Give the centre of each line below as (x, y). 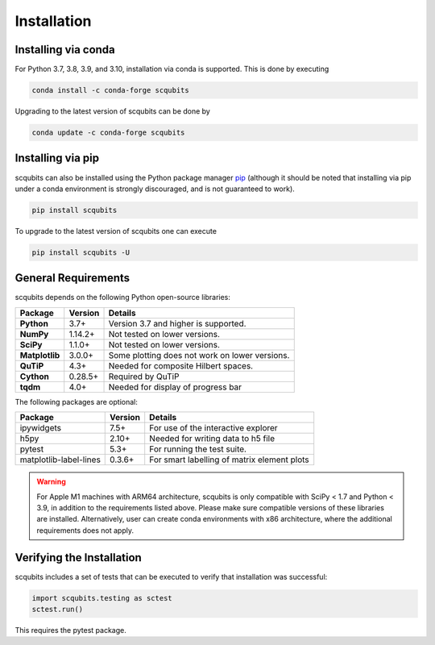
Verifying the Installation (79, 558)
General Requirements (72, 278)
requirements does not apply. (85, 530)
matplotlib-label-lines (60, 460)
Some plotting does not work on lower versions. (199, 355)
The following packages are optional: (77, 402)
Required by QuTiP (144, 377)
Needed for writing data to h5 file (212, 439)
